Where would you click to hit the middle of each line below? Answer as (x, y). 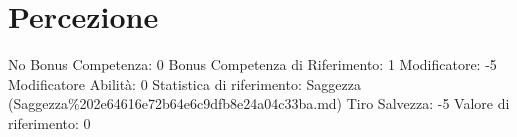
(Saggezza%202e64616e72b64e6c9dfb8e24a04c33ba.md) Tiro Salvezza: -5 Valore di (259, 103)
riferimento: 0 (49, 122)
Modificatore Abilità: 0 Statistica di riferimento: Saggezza (184, 83)
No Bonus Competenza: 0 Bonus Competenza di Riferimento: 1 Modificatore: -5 (252, 64)
